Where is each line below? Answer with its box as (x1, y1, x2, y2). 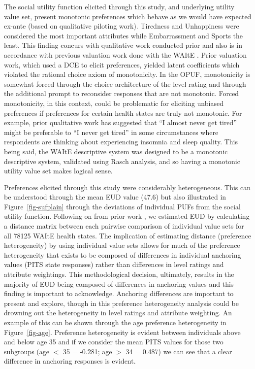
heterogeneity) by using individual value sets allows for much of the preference (4, 240, 240, 250)
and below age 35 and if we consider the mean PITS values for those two (4, 336, 223, 347)
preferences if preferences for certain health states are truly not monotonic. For (4, 107, 242, 118)
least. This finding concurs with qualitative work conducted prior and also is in (4, 40, 242, 50)
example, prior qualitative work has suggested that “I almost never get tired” (4, 117, 237, 128)
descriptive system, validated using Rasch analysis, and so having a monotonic (4, 156, 240, 166)
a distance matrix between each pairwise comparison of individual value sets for (4, 221, 244, 231)
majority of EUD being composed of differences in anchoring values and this (4, 278, 234, 289)
